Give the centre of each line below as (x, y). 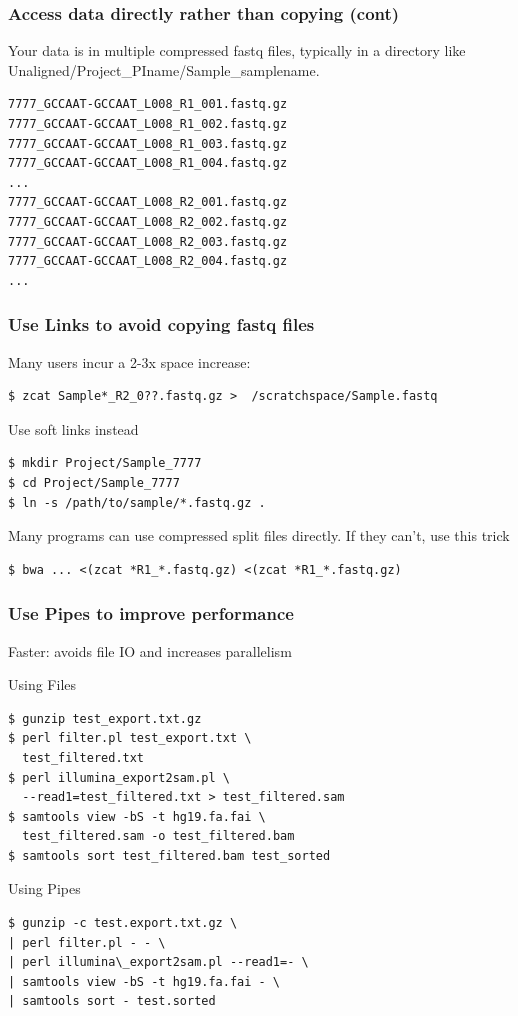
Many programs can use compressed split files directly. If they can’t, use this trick (259, 535)
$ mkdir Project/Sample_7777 (105, 463)
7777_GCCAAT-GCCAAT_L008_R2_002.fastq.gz (148, 221)
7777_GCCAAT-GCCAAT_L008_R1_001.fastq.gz (148, 104)
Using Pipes (44, 888)
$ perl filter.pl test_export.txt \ (130, 738)
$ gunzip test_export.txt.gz (105, 718)
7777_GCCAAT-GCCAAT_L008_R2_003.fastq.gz (148, 241)
